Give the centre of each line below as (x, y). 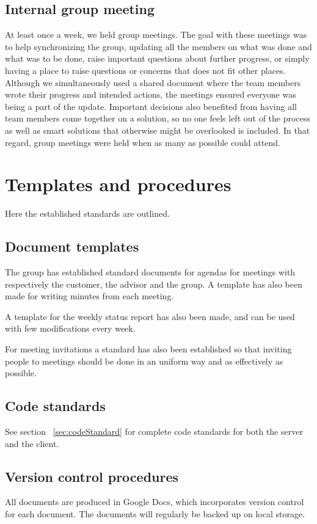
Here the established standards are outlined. (87, 213)
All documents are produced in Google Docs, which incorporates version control (155, 502)
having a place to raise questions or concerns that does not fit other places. (145, 70)
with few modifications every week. (70, 328)
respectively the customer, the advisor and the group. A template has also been (154, 284)
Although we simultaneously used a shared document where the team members (153, 82)
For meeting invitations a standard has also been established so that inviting (148, 349)
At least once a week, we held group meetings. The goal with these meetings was (156, 35)
